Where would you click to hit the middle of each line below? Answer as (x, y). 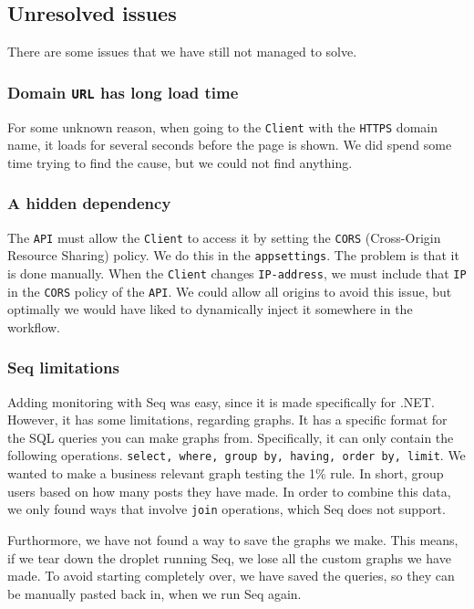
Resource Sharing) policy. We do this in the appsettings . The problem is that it (233, 255)
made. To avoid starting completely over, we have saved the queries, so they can (231, 576)
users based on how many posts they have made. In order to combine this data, (229, 491)
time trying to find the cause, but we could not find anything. (180, 162)
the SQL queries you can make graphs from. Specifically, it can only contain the (231, 437)
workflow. (34, 326)
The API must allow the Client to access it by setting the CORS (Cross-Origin (224, 237)
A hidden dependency (89, 203)
